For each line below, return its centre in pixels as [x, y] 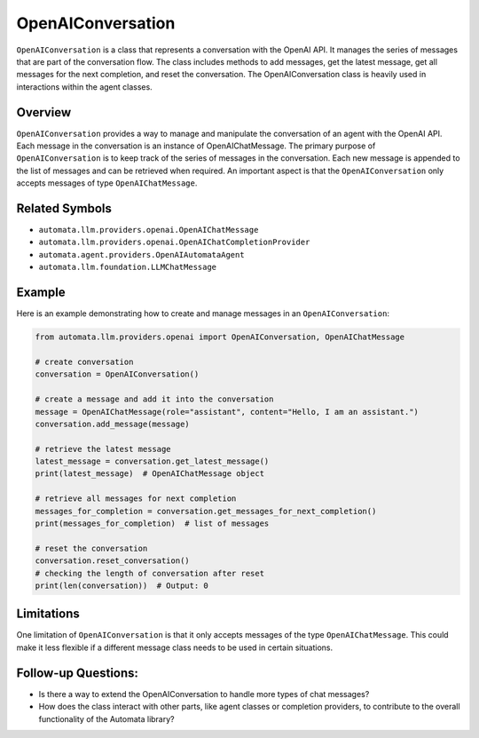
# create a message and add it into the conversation [154, 399]
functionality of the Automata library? [106, 718]
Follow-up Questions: [78, 673]
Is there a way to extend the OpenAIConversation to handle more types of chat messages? [204, 694]
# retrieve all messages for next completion [136, 499]
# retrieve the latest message [103, 449]
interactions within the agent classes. [84, 87]
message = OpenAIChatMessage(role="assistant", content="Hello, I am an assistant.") [227, 412]
